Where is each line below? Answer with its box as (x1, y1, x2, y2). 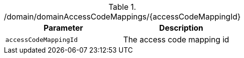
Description (159, 23, 204, 33)
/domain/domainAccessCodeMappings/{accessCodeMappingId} (4, 12, 241, 21)
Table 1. (108, 2, 136, 12)
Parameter (43, 23, 83, 33)
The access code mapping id (123, 35, 229, 44)
